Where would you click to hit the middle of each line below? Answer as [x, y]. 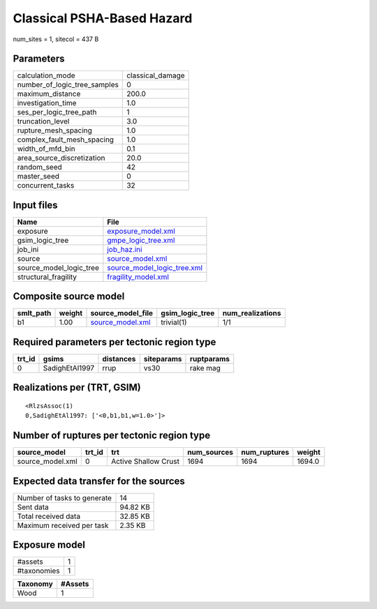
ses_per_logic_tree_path [57, 112]
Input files [36, 205]
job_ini [28, 249]
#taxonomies [38, 571]
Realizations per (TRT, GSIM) [77, 388]
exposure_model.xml [141, 231]
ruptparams [210, 359]
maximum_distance [49, 94]
